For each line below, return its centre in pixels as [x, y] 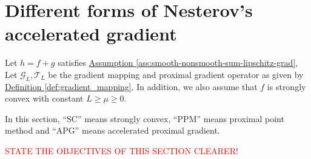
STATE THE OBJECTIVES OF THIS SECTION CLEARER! [122, 151]
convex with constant [44, 98]
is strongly [286, 86]
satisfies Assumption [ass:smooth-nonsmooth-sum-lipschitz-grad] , [178, 63]
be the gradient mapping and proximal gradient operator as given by [176, 74]
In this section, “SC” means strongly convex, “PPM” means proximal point [145, 118]
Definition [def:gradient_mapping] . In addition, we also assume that [131, 86]
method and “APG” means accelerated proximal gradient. [112, 130]
